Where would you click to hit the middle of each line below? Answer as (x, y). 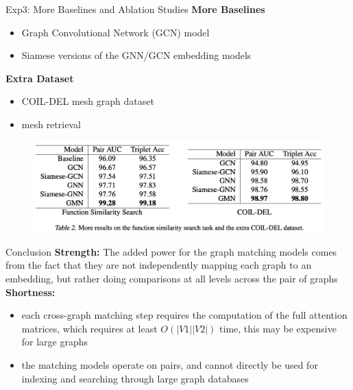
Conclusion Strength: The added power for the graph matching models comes (171, 251)
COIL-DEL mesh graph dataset (88, 101)
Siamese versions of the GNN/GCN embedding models (136, 55)
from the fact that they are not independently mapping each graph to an (159, 265)
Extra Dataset (40, 78)
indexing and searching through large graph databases (135, 378)
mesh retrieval (51, 124)
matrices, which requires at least (89, 328)
